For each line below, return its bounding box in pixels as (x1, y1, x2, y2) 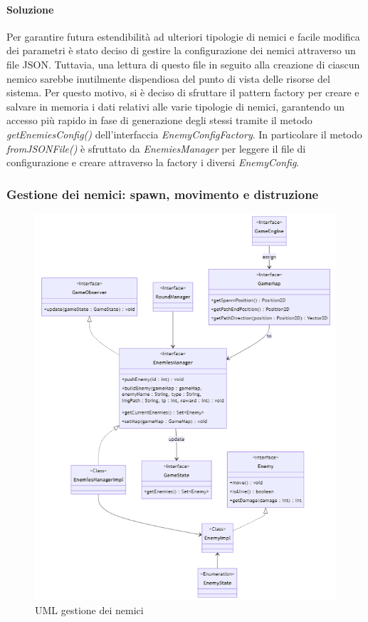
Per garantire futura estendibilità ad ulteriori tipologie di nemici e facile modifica (6, 29, 360, 44)
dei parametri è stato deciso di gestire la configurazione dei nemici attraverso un (6, 43, 356, 58)
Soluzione (6, 1, 54, 16)
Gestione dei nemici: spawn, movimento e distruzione (6, 185, 319, 203)
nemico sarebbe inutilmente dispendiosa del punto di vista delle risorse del (6, 71, 330, 86)
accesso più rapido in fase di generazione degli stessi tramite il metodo (6, 113, 312, 128)
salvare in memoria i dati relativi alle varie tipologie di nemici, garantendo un (6, 98, 345, 113)
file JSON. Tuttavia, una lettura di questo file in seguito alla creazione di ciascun (6, 56, 360, 71)
